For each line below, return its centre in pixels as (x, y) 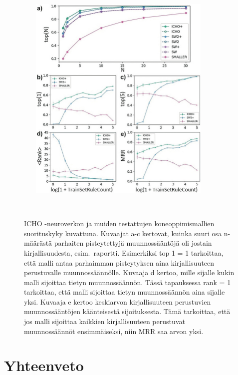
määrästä (38, 243)
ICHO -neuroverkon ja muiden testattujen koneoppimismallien (119, 223)
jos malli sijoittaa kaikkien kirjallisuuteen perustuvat (105, 321)
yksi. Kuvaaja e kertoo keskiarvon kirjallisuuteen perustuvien (118, 301)
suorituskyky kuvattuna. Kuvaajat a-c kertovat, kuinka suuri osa (123, 233)
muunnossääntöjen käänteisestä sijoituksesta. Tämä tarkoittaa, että (127, 311)
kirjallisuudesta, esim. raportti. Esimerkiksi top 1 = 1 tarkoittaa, (124, 252)
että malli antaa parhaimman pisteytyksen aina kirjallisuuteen (119, 262)
